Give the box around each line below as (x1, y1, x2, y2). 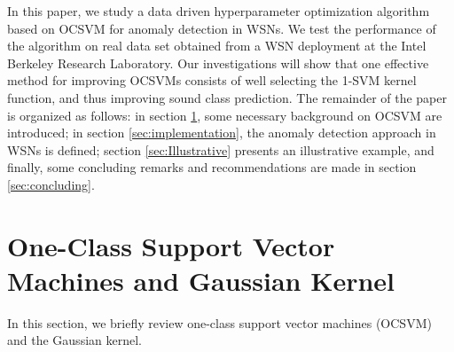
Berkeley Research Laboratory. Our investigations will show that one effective (7, 53, 429, 72)
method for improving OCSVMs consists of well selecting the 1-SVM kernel (7, 71, 417, 90)
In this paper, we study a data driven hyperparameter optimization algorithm (7, 2, 430, 20)
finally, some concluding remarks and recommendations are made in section (7, 158, 417, 176)
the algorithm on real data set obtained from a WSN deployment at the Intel (7, 36, 427, 55)
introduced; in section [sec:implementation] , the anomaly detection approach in (7, 123, 436, 142)
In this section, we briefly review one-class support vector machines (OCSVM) (7, 313, 432, 332)
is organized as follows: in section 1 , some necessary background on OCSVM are (7, 106, 442, 124)
